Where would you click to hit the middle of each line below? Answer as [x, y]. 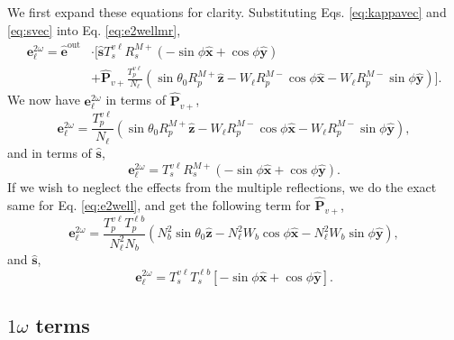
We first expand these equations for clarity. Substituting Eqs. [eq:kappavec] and [227, 12]
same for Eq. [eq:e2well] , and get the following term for [159, 204]
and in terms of [50, 152]
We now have [44, 100]
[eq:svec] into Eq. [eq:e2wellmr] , [94, 29]
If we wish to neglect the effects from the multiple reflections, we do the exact [222, 187]
